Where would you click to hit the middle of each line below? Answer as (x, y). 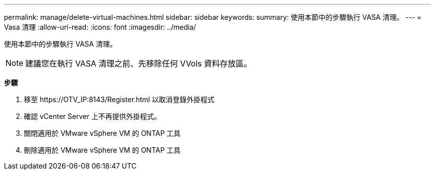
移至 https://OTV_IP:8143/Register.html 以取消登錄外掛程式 (119, 99)
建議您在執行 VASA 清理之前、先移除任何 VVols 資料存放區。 (139, 63)
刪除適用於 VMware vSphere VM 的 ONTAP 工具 (102, 150)
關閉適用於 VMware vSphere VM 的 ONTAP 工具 (102, 133)
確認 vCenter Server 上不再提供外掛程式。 (92, 116)
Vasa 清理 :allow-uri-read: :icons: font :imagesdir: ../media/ (100, 27)
